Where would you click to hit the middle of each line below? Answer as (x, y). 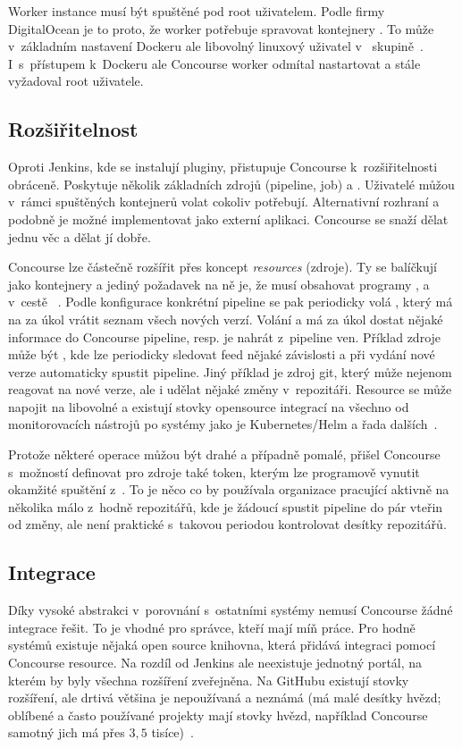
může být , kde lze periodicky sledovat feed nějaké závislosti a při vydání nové (222, 354)
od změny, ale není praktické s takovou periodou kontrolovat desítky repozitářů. (227, 524)
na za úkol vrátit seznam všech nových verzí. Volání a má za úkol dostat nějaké (226, 319)
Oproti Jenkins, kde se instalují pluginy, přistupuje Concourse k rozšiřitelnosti (223, 167)
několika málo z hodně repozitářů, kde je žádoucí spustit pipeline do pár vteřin (226, 506)
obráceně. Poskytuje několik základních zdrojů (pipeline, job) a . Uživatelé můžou (231, 184)
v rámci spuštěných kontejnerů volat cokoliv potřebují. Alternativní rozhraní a (224, 202)
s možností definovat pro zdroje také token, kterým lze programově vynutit (214, 471)
